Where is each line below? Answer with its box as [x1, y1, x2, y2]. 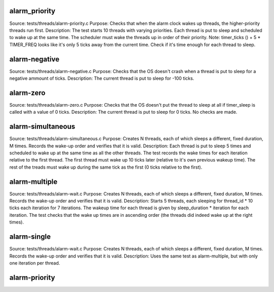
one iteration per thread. [9, 259, 60, 266]
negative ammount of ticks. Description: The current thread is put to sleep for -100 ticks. [9, 75, 194, 81]
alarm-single [9, 233, 51, 241]
